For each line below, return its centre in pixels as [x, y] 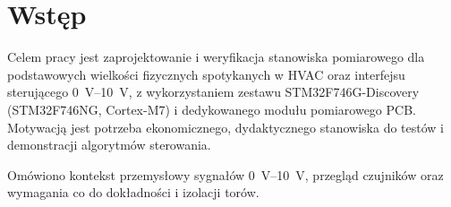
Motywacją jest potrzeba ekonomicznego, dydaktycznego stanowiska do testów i [225, 127]
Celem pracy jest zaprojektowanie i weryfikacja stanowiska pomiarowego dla [216, 57]
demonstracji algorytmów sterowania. [109, 145]
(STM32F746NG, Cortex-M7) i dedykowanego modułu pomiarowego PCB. [212, 109]
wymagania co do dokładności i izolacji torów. [133, 192]
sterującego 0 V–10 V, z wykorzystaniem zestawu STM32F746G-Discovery [213, 92]
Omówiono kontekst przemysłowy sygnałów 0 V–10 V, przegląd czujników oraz [225, 174]
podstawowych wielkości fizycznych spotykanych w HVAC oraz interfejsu [206, 74]
